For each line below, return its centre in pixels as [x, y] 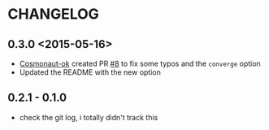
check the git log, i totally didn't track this [89, 117]
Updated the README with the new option [90, 72]
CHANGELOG [53, 14]
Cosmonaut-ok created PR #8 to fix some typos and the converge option [140, 63]
